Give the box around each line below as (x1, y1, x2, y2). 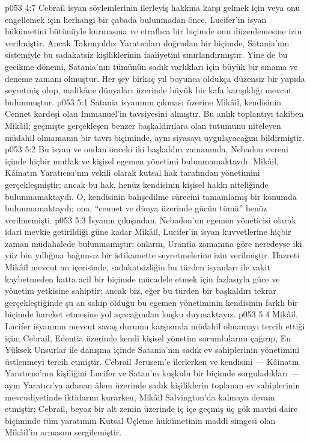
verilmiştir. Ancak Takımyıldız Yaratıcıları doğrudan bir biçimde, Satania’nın (5, 36, 290, 49)
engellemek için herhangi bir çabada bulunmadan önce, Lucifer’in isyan (5, 13, 267, 25)
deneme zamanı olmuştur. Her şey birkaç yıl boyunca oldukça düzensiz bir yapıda (5, 72, 305, 84)
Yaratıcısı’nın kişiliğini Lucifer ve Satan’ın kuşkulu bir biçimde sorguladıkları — (5, 367, 299, 379)
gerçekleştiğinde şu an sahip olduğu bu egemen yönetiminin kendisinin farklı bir (5, 296, 298, 308)
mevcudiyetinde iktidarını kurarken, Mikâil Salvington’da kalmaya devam (5, 390, 275, 403)
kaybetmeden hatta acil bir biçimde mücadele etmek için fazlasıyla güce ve (5, 272, 280, 285)
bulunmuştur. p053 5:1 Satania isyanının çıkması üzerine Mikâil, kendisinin (5, 95, 282, 108)
